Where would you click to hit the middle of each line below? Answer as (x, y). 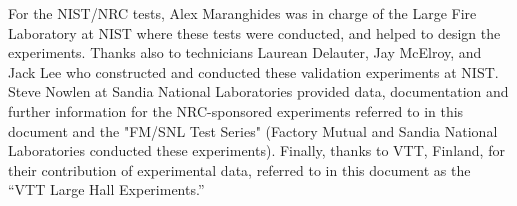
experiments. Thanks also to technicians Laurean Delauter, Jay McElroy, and (245, 52)
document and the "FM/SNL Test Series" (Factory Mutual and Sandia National (253, 130)
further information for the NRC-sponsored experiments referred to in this (236, 110)
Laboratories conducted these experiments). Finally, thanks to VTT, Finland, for (256, 150)
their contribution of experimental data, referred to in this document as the (239, 169)
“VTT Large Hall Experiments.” (106, 189)
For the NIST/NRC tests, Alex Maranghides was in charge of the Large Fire (242, 13)
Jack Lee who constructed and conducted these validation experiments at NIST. (253, 71)
